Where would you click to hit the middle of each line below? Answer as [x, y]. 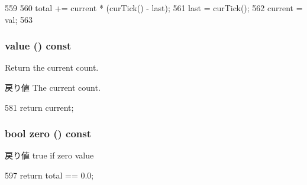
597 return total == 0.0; [49, 175]
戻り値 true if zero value [49, 155]
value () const [38, 46]
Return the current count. [52, 67]
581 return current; [39, 107]
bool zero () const [48, 133]
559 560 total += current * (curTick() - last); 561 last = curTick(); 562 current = [154, 8]
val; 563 [19, 19]
